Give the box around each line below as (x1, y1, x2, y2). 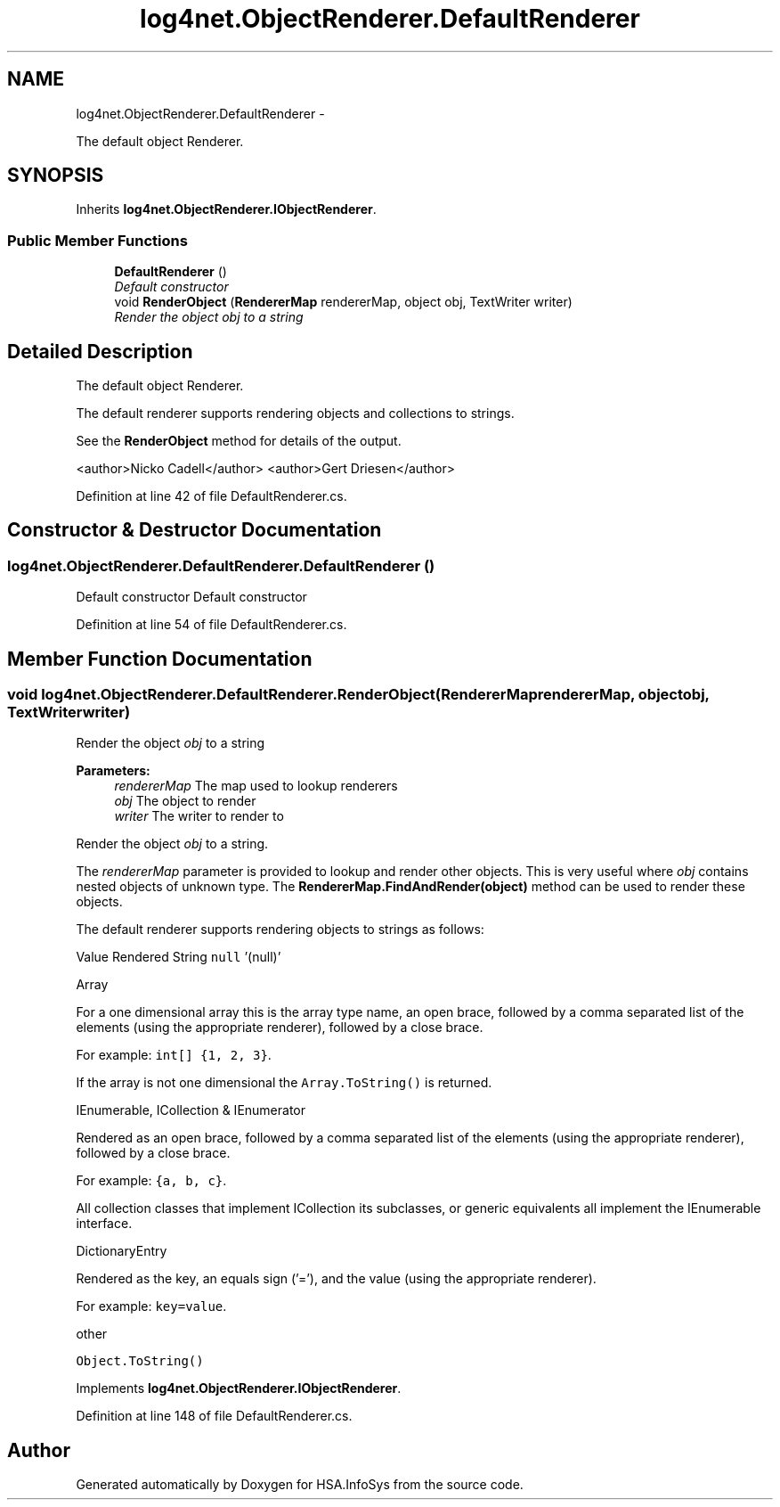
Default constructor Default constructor (76, 589, 307, 605)
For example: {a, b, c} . (76, 1173, 227, 1189)
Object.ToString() (76, 1354, 204, 1369)
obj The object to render (114, 793, 256, 809)
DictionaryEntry (76, 1243, 167, 1259)
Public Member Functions (7, 231, 188, 250)
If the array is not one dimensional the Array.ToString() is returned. (76, 1075, 492, 1091)
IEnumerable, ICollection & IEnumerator (76, 1102, 306, 1118)
